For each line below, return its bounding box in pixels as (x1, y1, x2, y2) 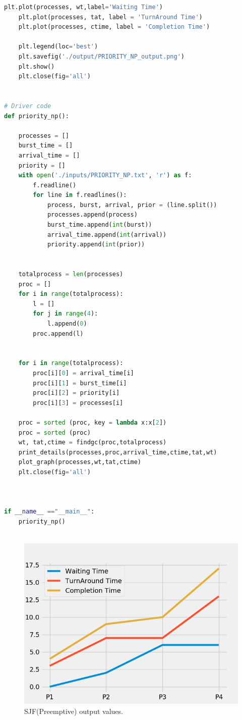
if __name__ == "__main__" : (4, 508, 95, 516)
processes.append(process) (47, 211, 138, 219)
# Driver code (4, 102, 51, 110)
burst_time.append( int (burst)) (47, 221, 152, 229)
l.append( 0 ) (47, 320, 87, 327)
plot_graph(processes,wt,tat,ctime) (18, 458, 142, 466)
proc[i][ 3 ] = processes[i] (33, 399, 124, 406)
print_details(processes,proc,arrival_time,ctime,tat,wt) (18, 448, 217, 456)
